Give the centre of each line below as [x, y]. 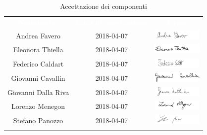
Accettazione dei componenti [103, 6]
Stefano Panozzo [38, 120]
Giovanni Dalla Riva [38, 92]
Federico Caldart [38, 64]
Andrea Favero [38, 35]
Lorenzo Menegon [38, 106]
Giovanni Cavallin [38, 78]
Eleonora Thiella [38, 50]
